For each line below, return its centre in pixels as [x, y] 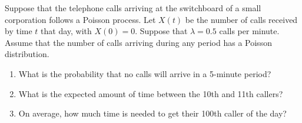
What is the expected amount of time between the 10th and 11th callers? [151, 93]
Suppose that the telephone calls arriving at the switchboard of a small [133, 8]
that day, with [66, 31]
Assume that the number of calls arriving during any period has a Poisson [138, 42]
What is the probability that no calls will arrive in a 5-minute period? [145, 73]
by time [19, 31]
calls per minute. [249, 31]
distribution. [27, 54]
